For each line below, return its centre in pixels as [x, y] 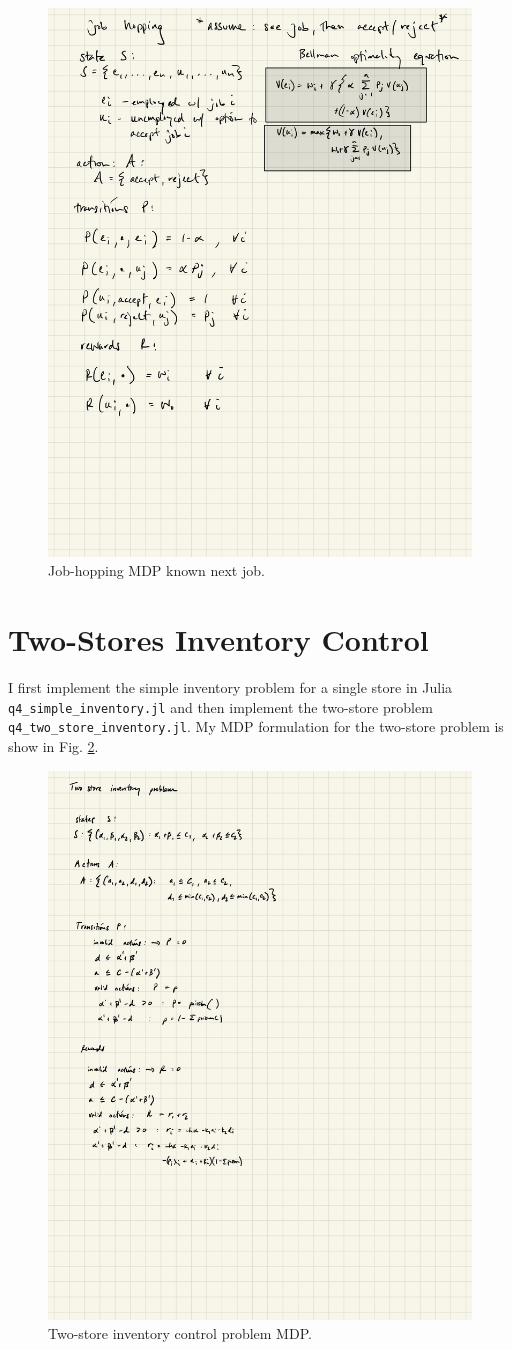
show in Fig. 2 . [53, 746]
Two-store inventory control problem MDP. [180, 1333]
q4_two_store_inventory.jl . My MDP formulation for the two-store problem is [256, 726]
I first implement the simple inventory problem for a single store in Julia [230, 687]
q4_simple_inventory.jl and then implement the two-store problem [220, 706]
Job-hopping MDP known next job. [156, 570]
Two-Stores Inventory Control [218, 639]
